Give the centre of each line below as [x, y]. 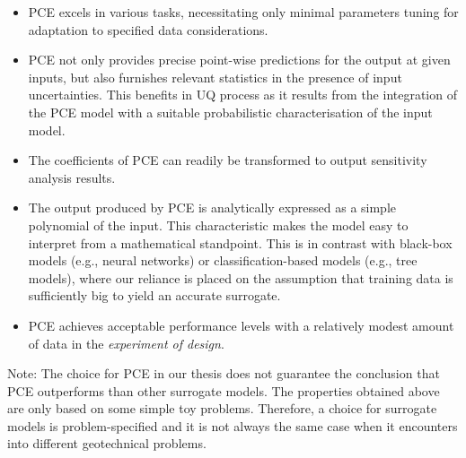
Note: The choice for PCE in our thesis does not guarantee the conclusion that [224, 373]
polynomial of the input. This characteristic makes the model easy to [218, 225]
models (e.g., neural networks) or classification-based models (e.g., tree [223, 260]
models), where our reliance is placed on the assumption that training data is [241, 277]
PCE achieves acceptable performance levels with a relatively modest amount [241, 325]
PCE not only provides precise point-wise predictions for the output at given [239, 60]
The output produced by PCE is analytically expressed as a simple [212, 207]
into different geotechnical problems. [107, 443]
